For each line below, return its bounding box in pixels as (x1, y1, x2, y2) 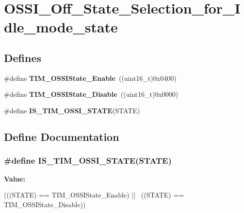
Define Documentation (4, 129, 119, 144)
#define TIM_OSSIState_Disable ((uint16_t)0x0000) (4, 89, 179, 99)
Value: (4, 173, 25, 183)
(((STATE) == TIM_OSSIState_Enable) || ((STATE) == (4, 190, 184, 200)
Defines (4, 50, 42, 65)
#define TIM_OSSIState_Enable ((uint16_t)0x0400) (4, 73, 177, 83)
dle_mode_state (4, 17, 118, 37)
